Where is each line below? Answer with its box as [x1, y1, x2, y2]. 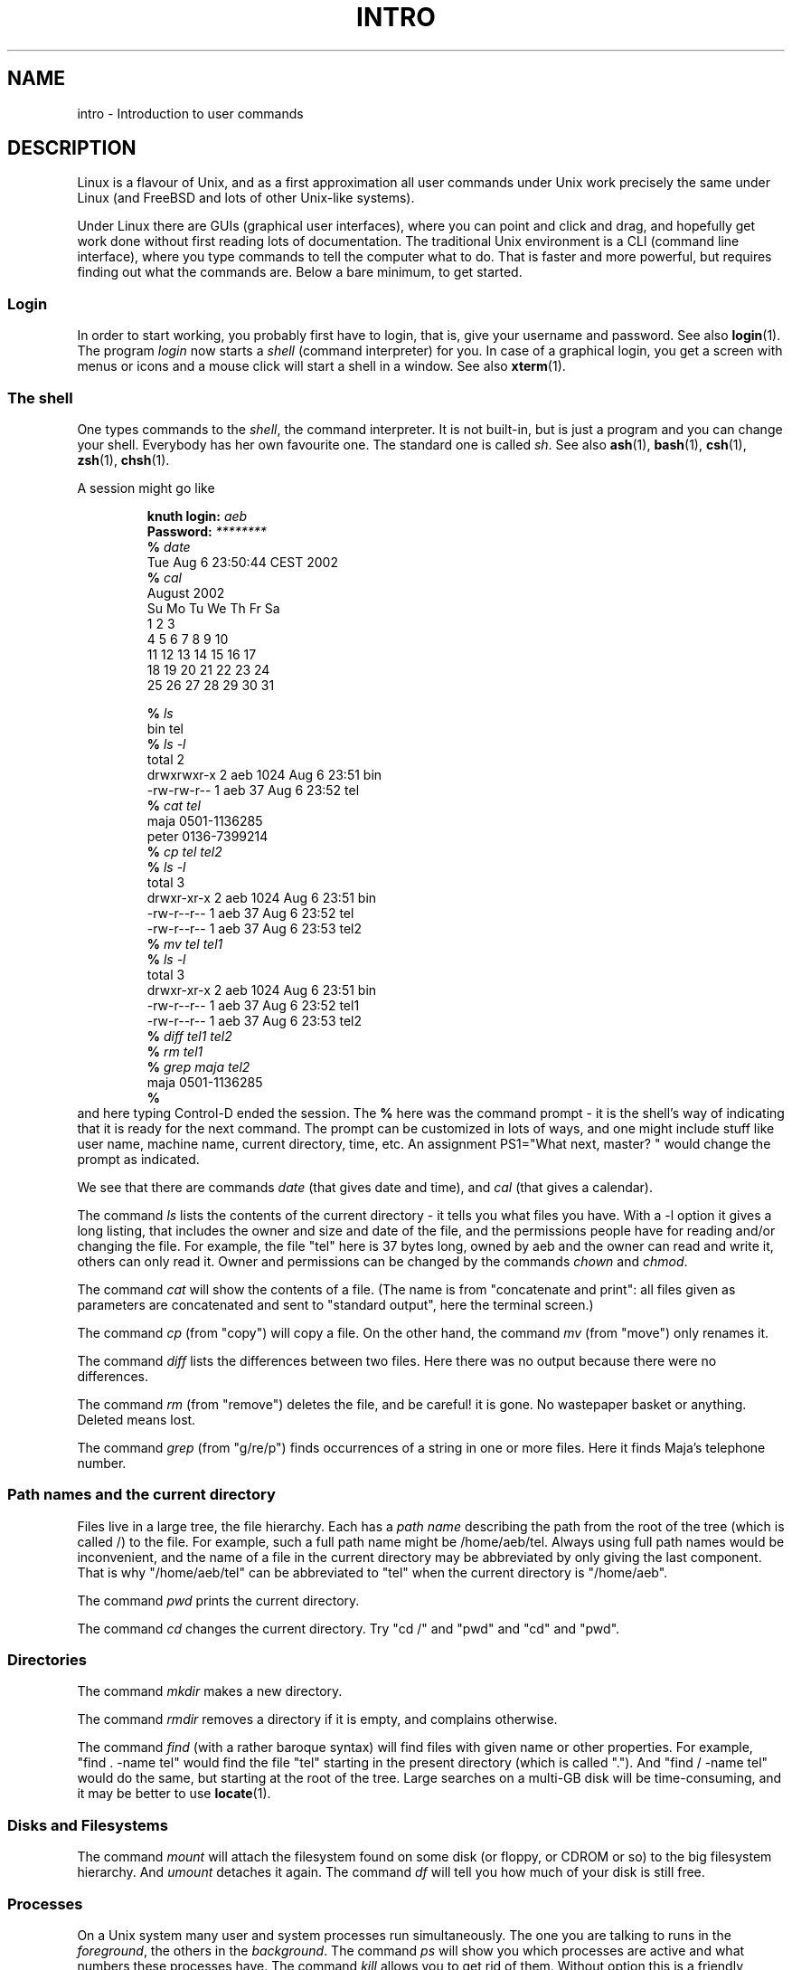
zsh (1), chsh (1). [77, 451, 170, 468]
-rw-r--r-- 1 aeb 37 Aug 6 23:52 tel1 [146, 997, 360, 1013]
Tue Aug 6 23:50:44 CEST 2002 [146, 554, 338, 570]
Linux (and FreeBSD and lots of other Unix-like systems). [77, 190, 415, 206]
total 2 [146, 751, 185, 767]
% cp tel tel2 [146, 843, 222, 859]
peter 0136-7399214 [146, 828, 269, 844]
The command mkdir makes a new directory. [77, 1683, 343, 1700]
